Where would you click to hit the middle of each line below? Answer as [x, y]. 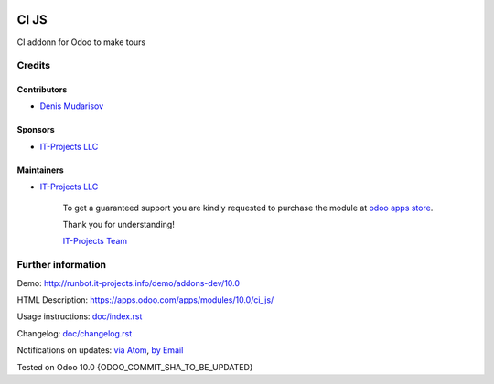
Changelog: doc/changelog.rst [75, 333]
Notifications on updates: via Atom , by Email [100, 350]
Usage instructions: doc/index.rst [80, 316]
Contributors [42, 90]
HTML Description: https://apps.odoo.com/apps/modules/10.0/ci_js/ [145, 299]
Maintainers [40, 170]
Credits [33, 66]
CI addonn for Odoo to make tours [81, 42]
